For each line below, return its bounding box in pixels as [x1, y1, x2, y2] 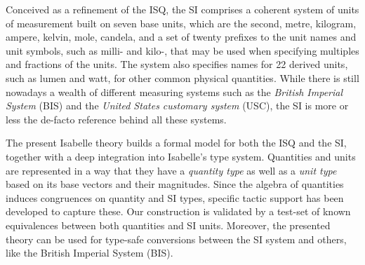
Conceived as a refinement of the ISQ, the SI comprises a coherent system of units [6, 2, 359, 16]
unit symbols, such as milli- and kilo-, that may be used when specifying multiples [6, 43, 359, 57]
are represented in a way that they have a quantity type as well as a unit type [6, 163, 337, 177]
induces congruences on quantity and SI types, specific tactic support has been [6, 190, 344, 205]
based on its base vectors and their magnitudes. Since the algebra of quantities [6, 177, 344, 191]
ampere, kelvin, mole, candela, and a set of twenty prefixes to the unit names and [6, 29, 357, 44]
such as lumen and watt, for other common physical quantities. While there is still [6, 70, 359, 85]
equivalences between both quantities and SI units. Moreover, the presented [6, 217, 331, 232]
